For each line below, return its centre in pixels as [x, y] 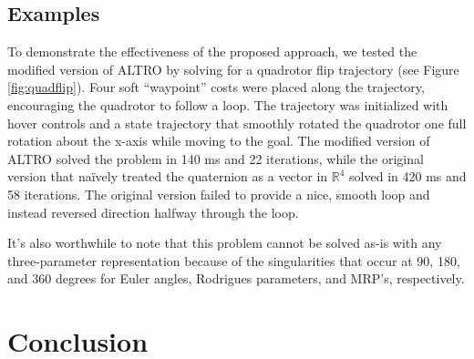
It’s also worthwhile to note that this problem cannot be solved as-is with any [225, 243]
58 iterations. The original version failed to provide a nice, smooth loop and [219, 194]
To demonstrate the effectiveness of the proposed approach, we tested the [212, 51]
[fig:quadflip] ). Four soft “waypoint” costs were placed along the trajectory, [216, 87]
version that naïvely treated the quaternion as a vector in [168, 176]
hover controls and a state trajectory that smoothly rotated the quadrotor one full [237, 123]
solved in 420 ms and [408, 176]
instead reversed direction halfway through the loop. [153, 212]
